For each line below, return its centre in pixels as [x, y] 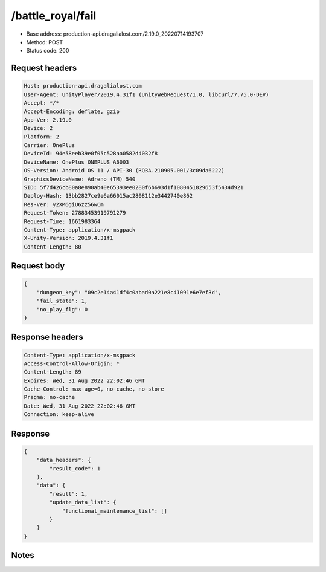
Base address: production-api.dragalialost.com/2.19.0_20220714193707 [115, 34]
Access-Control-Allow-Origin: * [72, 363]
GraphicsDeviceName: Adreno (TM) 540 [80, 179]
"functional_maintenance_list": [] [114, 511]
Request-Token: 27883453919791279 [75, 213]
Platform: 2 [42, 137]
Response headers [47, 337]
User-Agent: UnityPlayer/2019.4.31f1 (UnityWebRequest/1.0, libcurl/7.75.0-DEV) [146, 94]
